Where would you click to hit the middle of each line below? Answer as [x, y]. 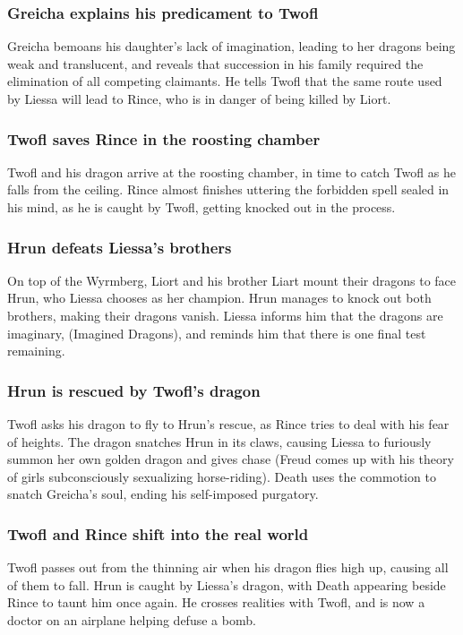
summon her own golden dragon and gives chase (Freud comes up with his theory [231, 459]
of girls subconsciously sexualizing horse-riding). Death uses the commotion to [222, 476]
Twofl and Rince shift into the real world [158, 533]
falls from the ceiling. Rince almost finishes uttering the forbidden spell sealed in [228, 189]
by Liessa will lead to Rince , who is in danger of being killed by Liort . [199, 99]
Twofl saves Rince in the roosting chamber [164, 138]
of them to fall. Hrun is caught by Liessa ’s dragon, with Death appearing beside [227, 584]
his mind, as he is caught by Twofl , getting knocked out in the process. [201, 207]
